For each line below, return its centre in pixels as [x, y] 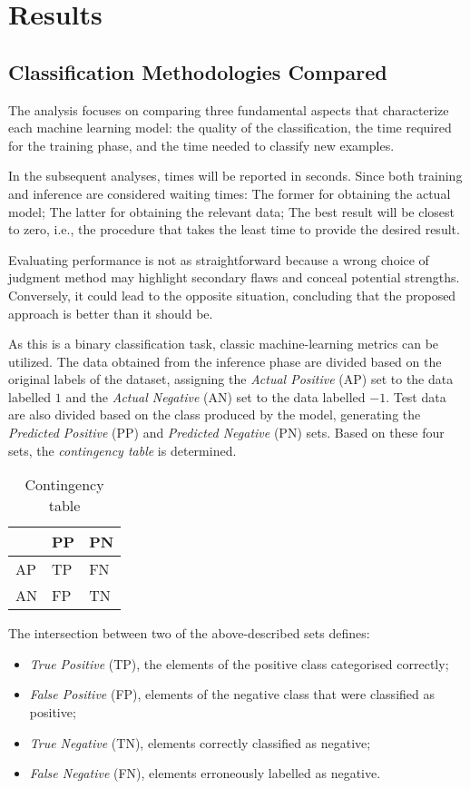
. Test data [416, 396]
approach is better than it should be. [111, 313]
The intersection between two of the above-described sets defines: [189, 633]
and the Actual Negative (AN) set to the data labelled [215, 396]
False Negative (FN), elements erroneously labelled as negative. [205, 773]
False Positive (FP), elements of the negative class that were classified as [232, 694]
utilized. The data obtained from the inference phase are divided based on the [225, 361]
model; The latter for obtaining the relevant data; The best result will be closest [232, 211]
